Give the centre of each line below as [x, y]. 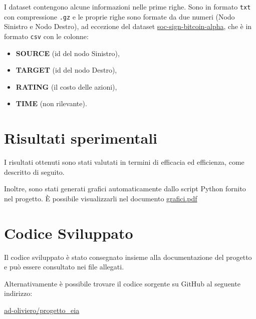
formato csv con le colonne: [46, 36]
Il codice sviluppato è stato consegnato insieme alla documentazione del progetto [128, 257]
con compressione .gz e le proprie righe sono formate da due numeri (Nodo [119, 16]
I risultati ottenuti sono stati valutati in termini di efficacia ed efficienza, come [124, 162]
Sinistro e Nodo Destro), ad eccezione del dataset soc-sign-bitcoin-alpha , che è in [128, 26]
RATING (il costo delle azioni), [66, 86]
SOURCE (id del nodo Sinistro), [68, 53]
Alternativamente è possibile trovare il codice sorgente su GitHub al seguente [122, 283]
